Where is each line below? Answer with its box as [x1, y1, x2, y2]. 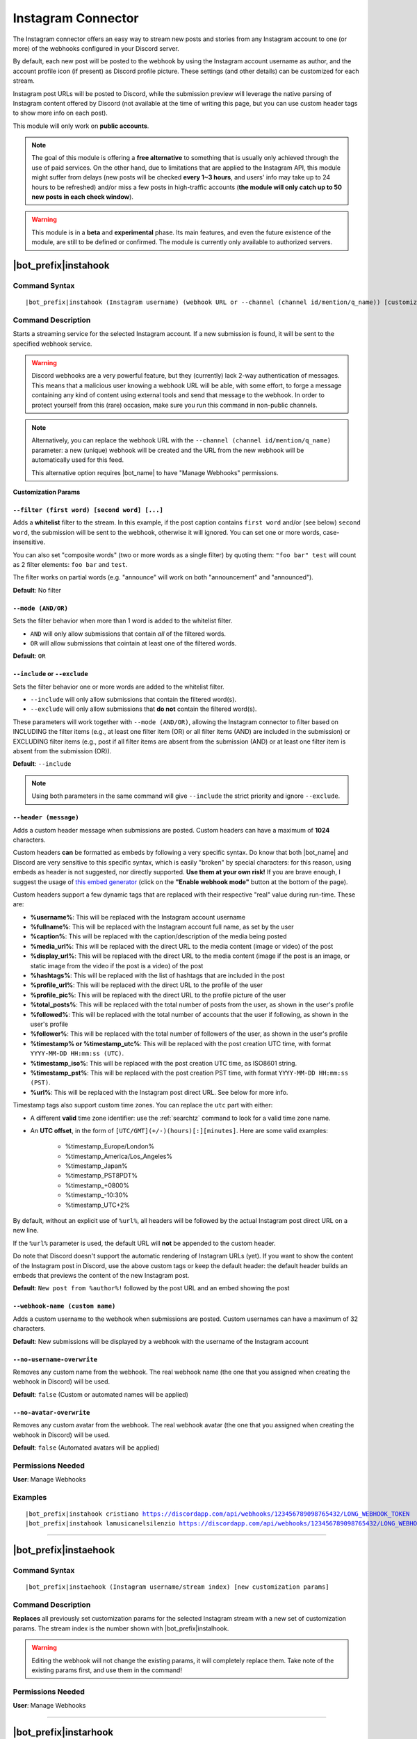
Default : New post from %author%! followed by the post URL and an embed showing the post [13, 1284, 290, 1292]
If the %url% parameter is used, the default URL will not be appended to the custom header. [13, 1239, 276, 1247]
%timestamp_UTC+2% [65, 1201, 131, 1209]
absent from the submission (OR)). [13, 747, 112, 755]
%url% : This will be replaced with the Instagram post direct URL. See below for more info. [30, 1088, 288, 1096]
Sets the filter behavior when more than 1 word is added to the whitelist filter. [13, 616, 233, 625]
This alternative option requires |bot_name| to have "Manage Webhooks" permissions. [31, 468, 279, 476]
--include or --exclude [13, 670, 88, 678]
